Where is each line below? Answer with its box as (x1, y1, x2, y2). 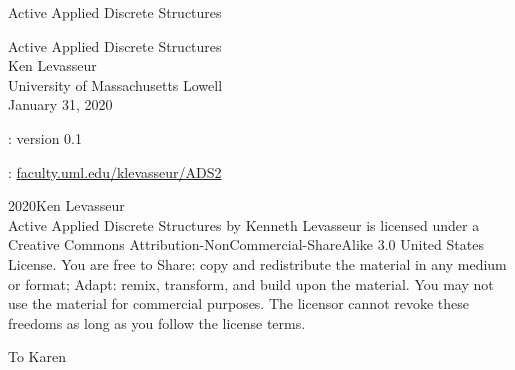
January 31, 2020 (8, 94, 113, 115)
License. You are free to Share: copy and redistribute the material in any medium (8, 253, 507, 274)
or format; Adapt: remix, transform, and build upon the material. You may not (8, 273, 494, 294)
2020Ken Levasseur (8, 195, 125, 216)
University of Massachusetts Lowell (8, 74, 223, 95)
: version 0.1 (8, 127, 83, 148)
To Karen (8, 346, 66, 367)
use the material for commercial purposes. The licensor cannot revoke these (8, 293, 470, 314)
